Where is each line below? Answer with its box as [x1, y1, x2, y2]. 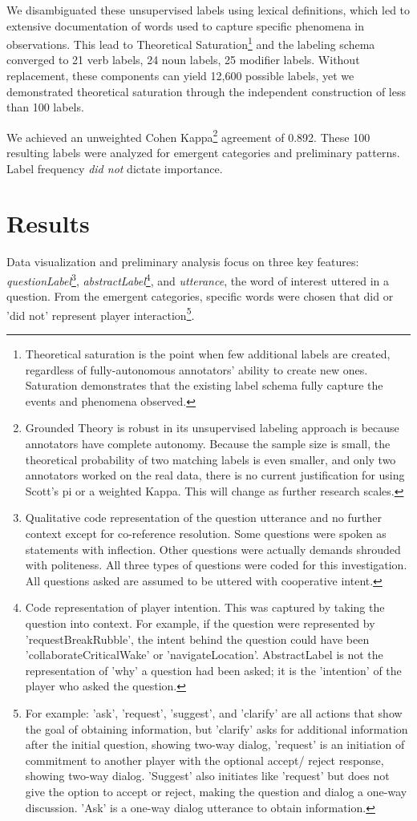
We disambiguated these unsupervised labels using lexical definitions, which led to [6, 2, 411, 18]
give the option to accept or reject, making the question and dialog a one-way [25, 783, 407, 799]
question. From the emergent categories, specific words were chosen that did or [6, 288, 394, 305]
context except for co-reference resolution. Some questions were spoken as [25, 525, 387, 541]
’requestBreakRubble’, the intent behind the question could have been [25, 630, 370, 647]
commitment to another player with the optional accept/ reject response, [25, 751, 384, 768]
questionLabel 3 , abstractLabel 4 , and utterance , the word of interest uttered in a [6, 269, 390, 289]
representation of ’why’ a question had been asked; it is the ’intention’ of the [25, 661, 402, 678]
